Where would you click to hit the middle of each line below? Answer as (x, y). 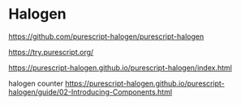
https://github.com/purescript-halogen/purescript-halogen (106, 36)
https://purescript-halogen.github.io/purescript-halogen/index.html (120, 67)
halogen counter (36, 83)
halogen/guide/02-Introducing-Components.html (90, 92)
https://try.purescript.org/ (51, 52)
